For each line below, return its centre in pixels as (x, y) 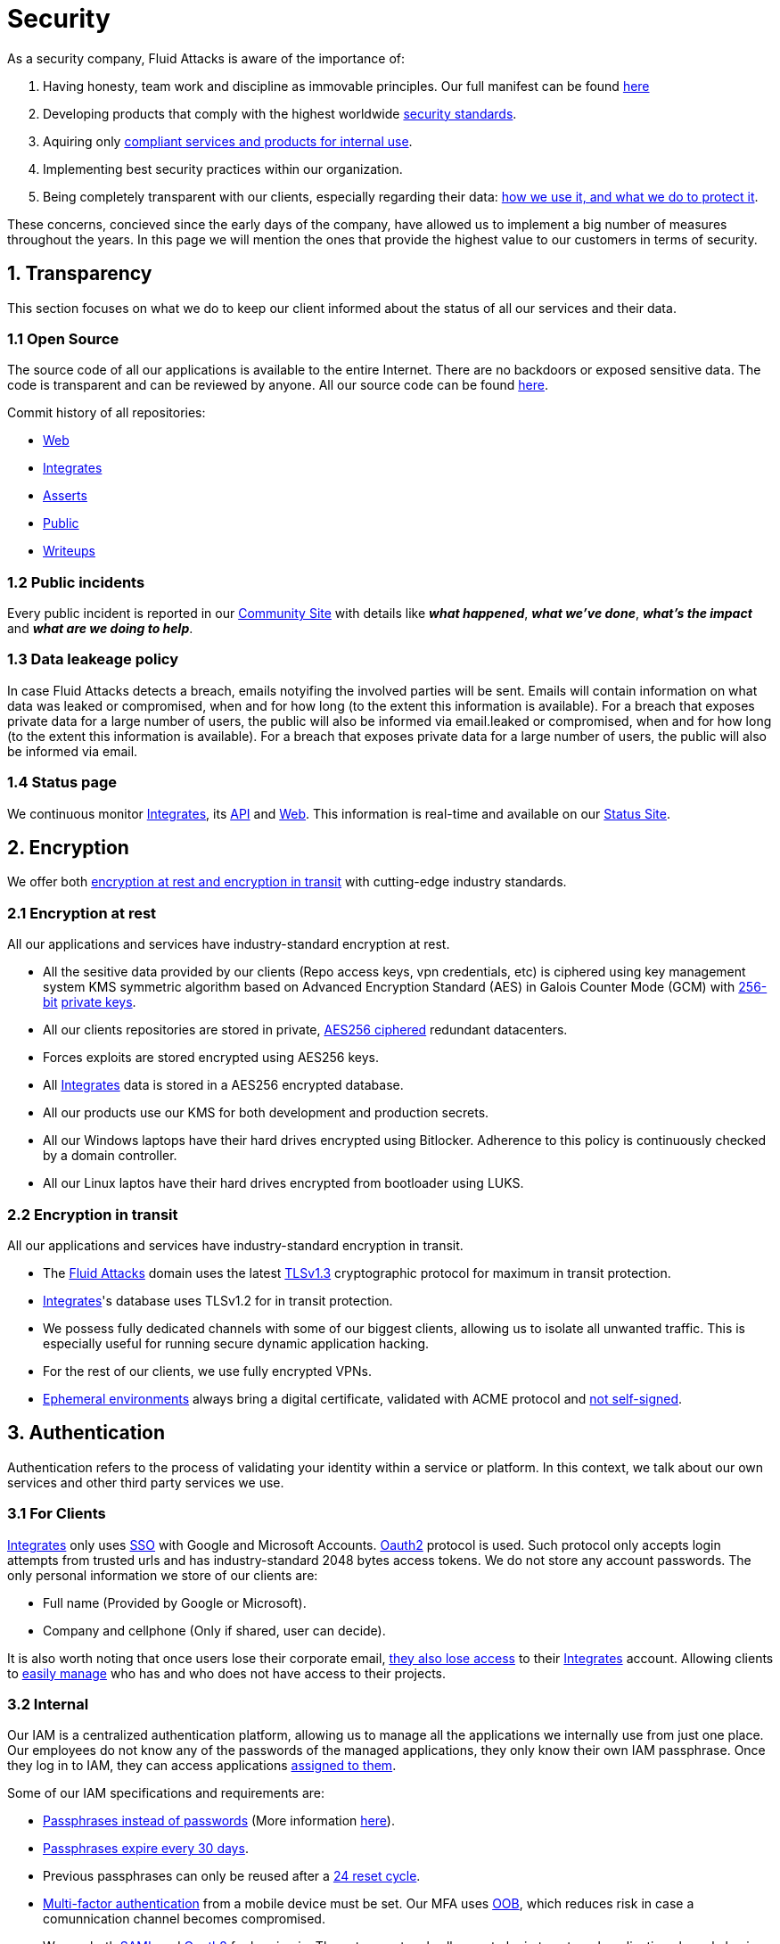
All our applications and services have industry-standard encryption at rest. (229, 944)
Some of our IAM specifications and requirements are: (166, 1793)
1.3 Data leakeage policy (93, 659)
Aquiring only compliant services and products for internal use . (228, 141)
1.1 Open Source (63, 338)
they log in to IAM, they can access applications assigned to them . (202, 1766)
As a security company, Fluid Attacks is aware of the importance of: (206, 58)
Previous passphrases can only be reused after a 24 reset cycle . (232, 1876)
